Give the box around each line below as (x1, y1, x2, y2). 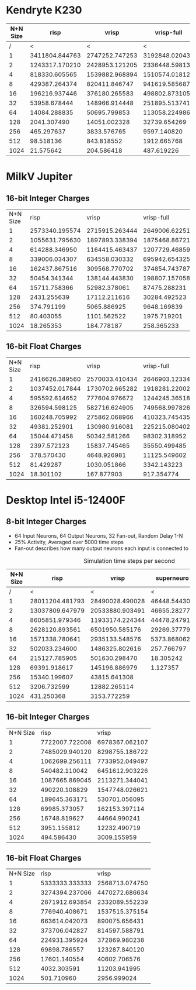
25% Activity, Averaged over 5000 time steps (14, 538, 124, 545)
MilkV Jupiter (6, 170, 73, 183)
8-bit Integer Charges (6, 517, 86, 527)
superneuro (155, 574, 190, 582)
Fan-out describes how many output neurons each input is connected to (14, 545, 188, 552)
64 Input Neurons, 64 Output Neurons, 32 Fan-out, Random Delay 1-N (14, 532, 183, 539)
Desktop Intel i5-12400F (6, 493, 125, 507)
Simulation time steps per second (83, 556, 175, 565)
